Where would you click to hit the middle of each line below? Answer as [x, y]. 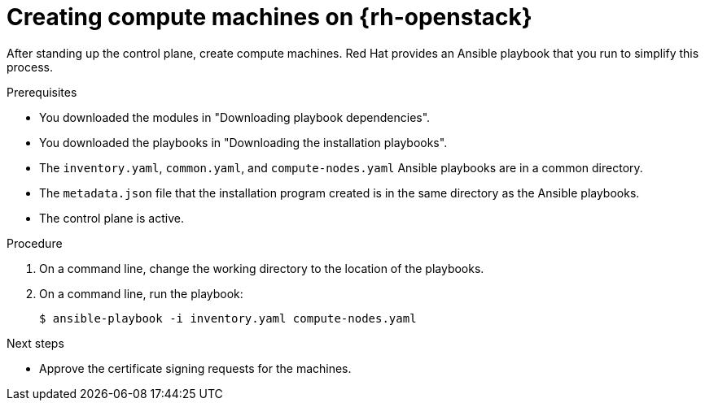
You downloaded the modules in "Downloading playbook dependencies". [235, 117]
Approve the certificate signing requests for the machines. [195, 368]
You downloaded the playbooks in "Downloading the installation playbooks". [243, 142]
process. [30, 67]
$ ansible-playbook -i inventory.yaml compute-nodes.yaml [228, 318]
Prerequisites [42, 92]
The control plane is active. [112, 218]
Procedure [35, 243]
